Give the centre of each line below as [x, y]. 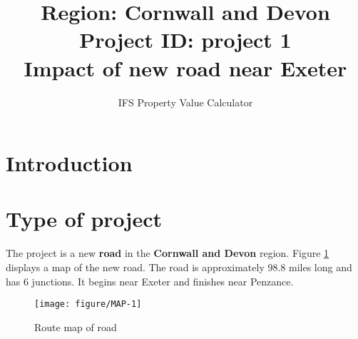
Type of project [84, 219]
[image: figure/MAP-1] [88, 304]
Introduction [69, 163]
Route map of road [76, 327]
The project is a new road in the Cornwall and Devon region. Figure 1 [168, 253]
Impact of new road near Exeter [185, 67]
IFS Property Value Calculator [185, 102]
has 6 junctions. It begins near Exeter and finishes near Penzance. [150, 281]
